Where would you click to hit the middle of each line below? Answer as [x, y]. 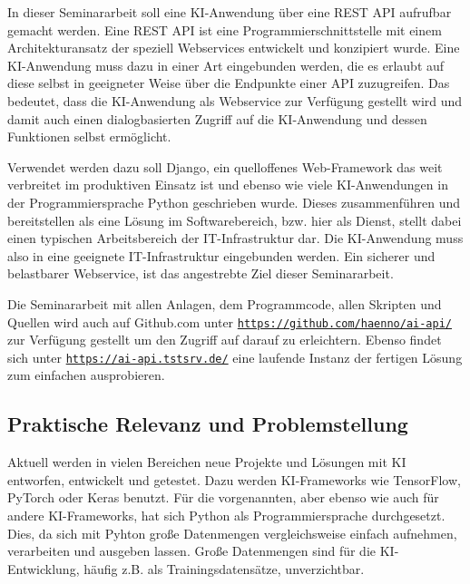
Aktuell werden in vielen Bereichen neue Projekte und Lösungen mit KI [207, 462]
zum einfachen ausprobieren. [86, 375]
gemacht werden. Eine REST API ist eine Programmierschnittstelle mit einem [225, 29]
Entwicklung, [44, 568]
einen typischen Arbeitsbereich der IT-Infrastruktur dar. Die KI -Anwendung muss [235, 238]
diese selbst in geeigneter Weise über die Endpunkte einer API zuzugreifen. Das [229, 83]
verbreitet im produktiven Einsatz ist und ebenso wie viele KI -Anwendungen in [228, 185]
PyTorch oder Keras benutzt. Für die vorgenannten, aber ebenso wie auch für [223, 497]
